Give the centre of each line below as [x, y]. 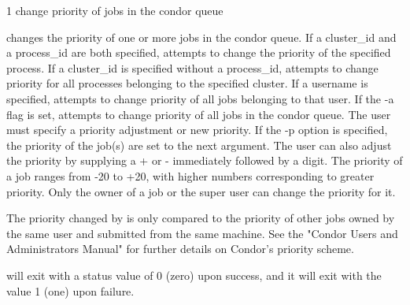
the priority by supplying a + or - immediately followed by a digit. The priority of [205, 160]
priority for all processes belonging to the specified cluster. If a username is [187, 83]
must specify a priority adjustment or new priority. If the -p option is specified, [197, 130]
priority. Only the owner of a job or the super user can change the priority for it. [201, 191]
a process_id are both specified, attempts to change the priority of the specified [199, 52]
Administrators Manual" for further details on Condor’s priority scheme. [180, 249]
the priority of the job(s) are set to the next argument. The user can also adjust [199, 145]
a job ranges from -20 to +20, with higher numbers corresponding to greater [190, 175]
